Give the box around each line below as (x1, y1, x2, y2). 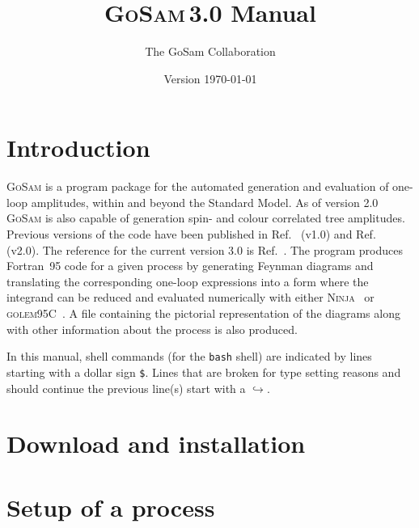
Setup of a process (6, 490, 215, 523)
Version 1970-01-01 (163, 70, 257, 87)
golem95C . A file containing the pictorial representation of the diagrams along (6, 305, 400, 321)
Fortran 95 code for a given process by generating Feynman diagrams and (6, 257, 374, 274)
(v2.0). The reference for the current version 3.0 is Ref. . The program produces (6, 241, 403, 258)
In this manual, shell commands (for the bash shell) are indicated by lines (6, 348, 372, 365)
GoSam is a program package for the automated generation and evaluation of (6, 178, 389, 195)
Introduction (6, 131, 150, 164)
